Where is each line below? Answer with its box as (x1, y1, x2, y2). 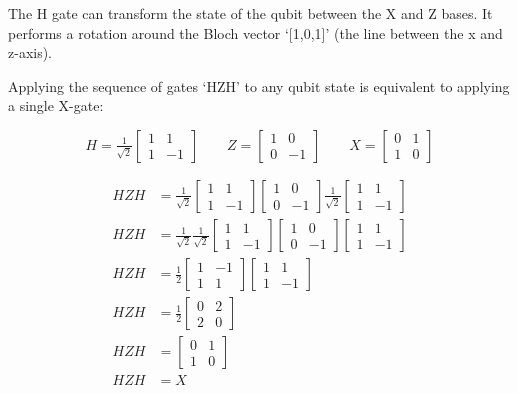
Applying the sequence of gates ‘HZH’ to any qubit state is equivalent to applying (8, 75, 510, 96)
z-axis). (8, 42, 53, 63)
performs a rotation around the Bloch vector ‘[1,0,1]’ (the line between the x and (8, 22, 503, 43)
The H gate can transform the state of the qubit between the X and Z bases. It (8, 3, 493, 23)
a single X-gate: (8, 95, 104, 116)
